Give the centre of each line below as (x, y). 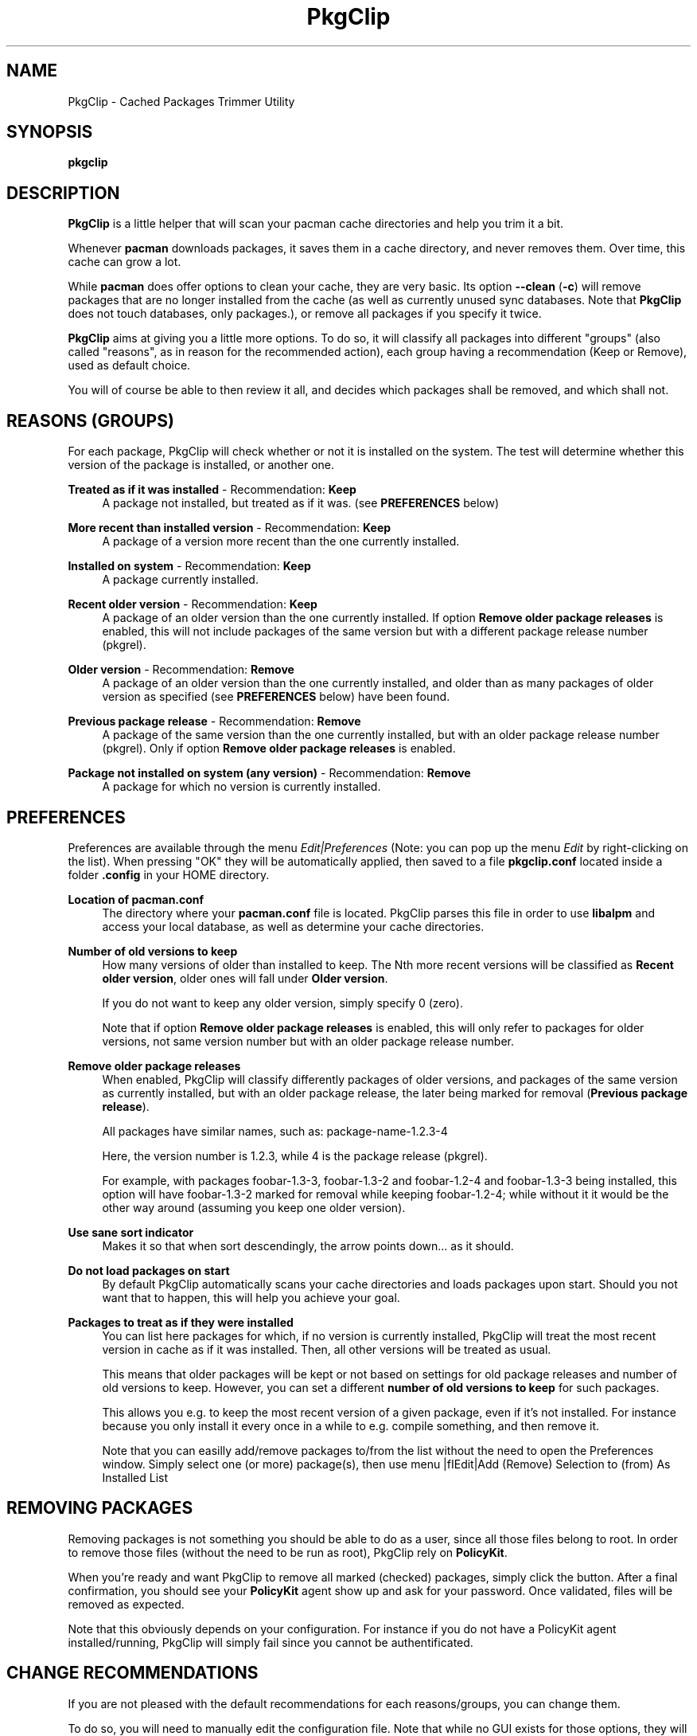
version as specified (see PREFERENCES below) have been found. (276, 697)
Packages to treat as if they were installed (181, 1322)
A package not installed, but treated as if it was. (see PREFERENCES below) (300, 503)
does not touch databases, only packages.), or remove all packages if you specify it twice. (305, 314)
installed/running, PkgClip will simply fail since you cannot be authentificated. (271, 1642)
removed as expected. (126, 1604)
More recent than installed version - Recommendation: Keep (230, 528)
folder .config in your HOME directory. (169, 874)
